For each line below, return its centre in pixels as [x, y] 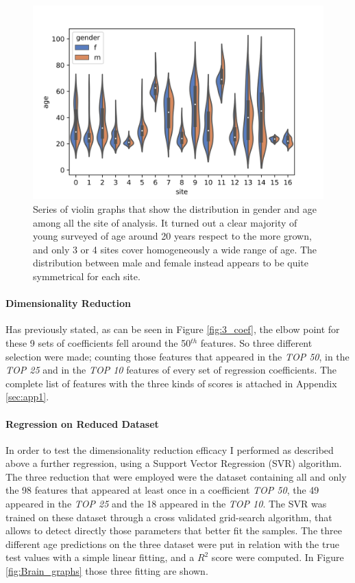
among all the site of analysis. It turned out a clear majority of [165, 222]
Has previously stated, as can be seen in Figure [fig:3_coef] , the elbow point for [173, 329]
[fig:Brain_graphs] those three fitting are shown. [107, 571]
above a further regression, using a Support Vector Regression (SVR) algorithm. [174, 463]
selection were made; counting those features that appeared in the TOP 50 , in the [177, 356]
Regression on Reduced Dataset [82, 423]
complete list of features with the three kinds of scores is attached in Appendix [171, 383]
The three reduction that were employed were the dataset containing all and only [176, 476]
